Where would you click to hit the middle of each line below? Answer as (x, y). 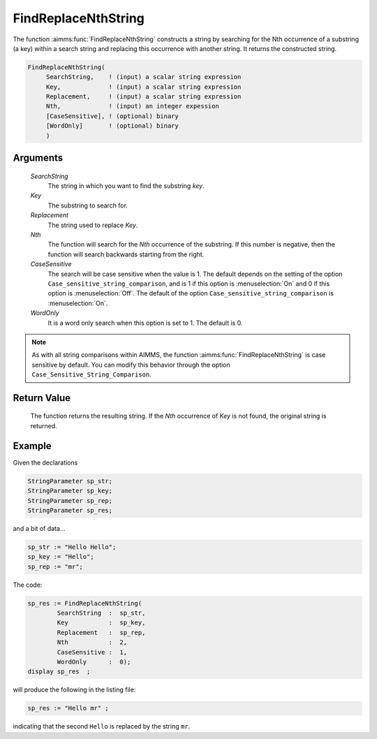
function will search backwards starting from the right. (126, 254)
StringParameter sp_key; (70, 491)
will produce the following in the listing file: (74, 690)
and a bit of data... (39, 528)
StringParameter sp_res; (70, 510)
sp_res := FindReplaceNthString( (85, 603)
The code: (28, 585)
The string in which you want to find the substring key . (126, 186)
